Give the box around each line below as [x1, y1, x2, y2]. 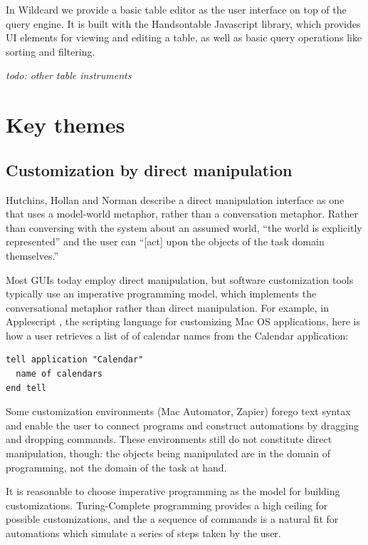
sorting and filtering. [6, 44, 95, 58]
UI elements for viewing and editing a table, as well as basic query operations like [6, 30, 362, 45]
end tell [6, 382, 47, 393]
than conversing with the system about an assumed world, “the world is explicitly [6, 220, 362, 235]
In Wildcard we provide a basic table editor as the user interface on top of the [6, 2, 347, 16]
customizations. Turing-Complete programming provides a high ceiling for [6, 497, 328, 512]
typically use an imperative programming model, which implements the [6, 286, 317, 301]
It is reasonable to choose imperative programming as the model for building [6, 484, 340, 499]
